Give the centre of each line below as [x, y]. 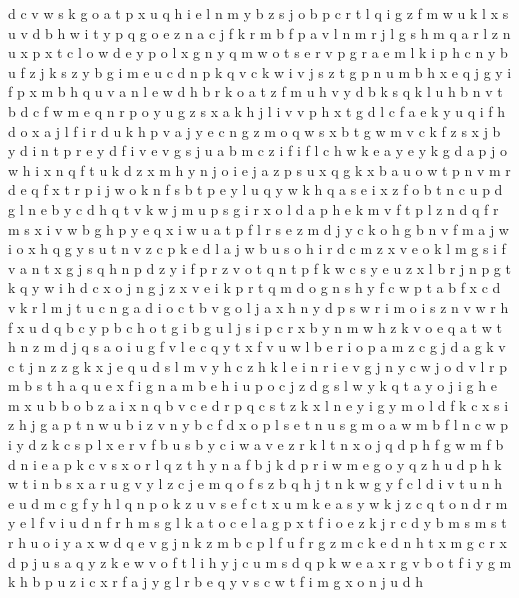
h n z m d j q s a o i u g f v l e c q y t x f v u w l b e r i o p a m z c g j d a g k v [257, 346]
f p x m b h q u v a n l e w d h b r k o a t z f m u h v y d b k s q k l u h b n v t [255, 91]
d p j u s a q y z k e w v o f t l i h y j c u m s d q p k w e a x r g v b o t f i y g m [260, 561]
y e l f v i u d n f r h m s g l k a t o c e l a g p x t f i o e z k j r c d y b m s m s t [257, 522]
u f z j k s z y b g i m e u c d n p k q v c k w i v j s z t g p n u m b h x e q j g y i [260, 71]
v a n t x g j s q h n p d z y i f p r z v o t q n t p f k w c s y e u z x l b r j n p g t [259, 267]
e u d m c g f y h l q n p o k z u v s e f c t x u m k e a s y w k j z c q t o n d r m [258, 502]
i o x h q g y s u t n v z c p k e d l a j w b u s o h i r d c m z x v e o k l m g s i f [257, 248]
